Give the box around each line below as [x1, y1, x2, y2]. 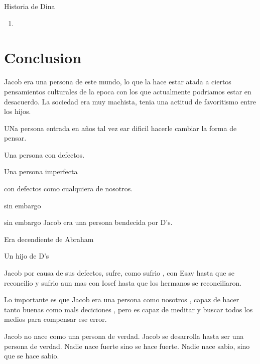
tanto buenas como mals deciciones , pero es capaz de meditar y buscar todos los [4, 304, 253, 314]
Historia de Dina [4, 1, 55, 11]
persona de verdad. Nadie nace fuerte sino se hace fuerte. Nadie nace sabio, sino [4, 340, 250, 351]
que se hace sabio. [4, 350, 59, 361]
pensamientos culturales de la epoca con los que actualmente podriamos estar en [4, 86, 251, 96]
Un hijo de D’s [4, 251, 49, 261]
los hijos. [4, 106, 31, 116]
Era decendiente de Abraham [4, 233, 94, 244]
